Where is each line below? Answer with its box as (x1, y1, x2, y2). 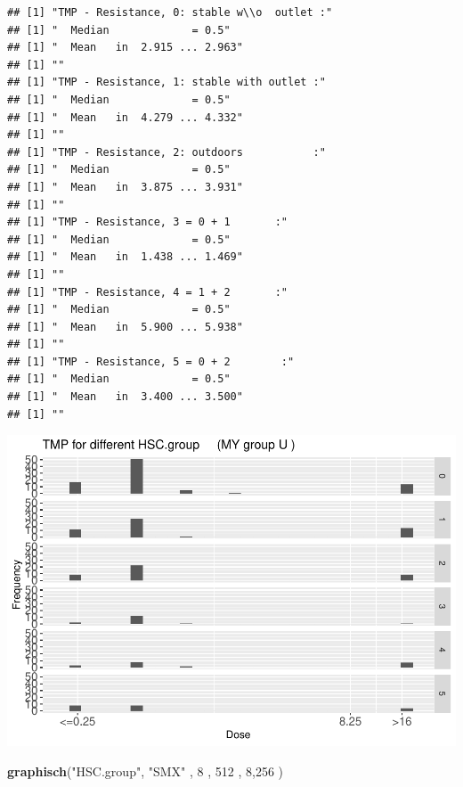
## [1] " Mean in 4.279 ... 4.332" (7, 111, 243, 124)
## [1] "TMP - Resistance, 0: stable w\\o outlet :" (7, 6, 333, 19)
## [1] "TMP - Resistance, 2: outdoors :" (7, 145, 326, 159)
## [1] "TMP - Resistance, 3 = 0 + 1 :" (7, 216, 288, 229)
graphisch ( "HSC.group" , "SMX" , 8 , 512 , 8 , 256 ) (7, 761, 283, 780)
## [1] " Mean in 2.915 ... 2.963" (7, 41, 243, 54)
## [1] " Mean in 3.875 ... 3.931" (7, 180, 243, 193)
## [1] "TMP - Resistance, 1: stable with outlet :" (7, 76, 326, 89)
